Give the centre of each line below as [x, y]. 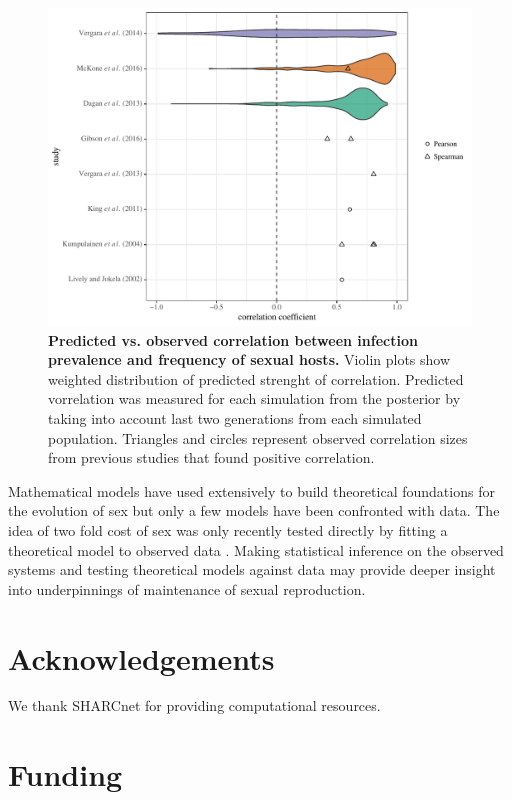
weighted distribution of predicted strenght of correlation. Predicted [256, 378]
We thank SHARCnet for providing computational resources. [194, 705]
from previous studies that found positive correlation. [211, 457]
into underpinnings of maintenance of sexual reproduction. [187, 588]
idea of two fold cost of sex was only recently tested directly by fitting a [228, 529]
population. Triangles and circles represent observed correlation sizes [258, 437]
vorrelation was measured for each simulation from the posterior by [254, 398]
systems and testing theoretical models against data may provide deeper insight [252, 569]
